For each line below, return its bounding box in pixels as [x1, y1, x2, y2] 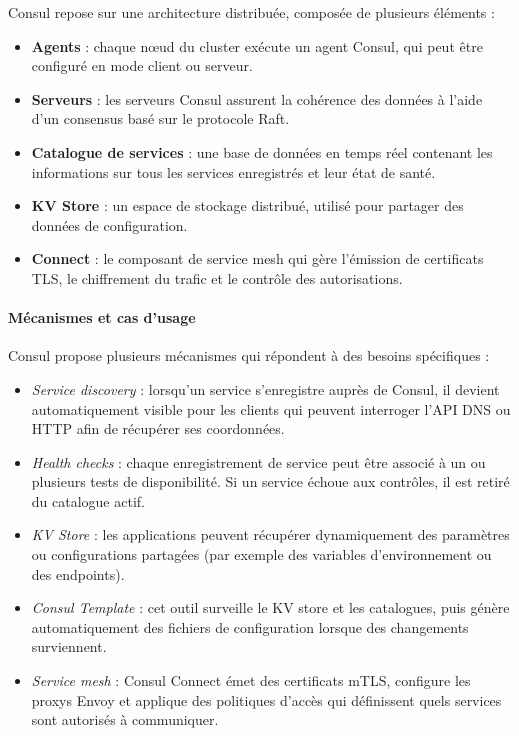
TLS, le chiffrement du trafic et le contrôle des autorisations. [31, 267, 403, 288]
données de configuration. [31, 214, 188, 235]
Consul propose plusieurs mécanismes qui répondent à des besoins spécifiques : [8, 345, 490, 366]
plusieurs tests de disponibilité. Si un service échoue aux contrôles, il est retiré [31, 471, 510, 492]
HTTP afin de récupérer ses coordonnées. [31, 418, 285, 439]
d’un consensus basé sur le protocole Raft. [31, 108, 290, 129]
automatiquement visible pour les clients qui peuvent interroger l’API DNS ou [31, 398, 511, 419]
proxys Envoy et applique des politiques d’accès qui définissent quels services [31, 689, 502, 710]
